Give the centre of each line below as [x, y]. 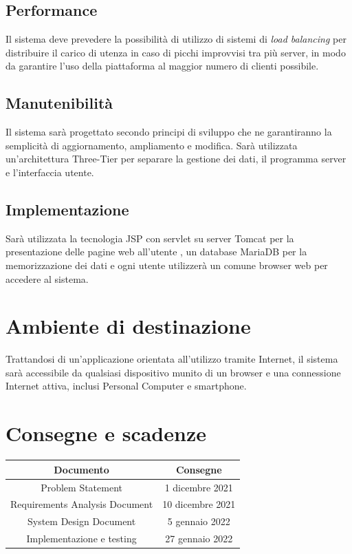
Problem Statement [81, 487]
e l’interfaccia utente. [50, 172]
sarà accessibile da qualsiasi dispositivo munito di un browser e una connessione [173, 372]
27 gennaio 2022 [199, 539]
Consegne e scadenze [106, 433]
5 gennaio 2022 [199, 521]
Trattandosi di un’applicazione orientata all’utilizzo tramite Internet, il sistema [172, 359]
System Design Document [81, 521]
